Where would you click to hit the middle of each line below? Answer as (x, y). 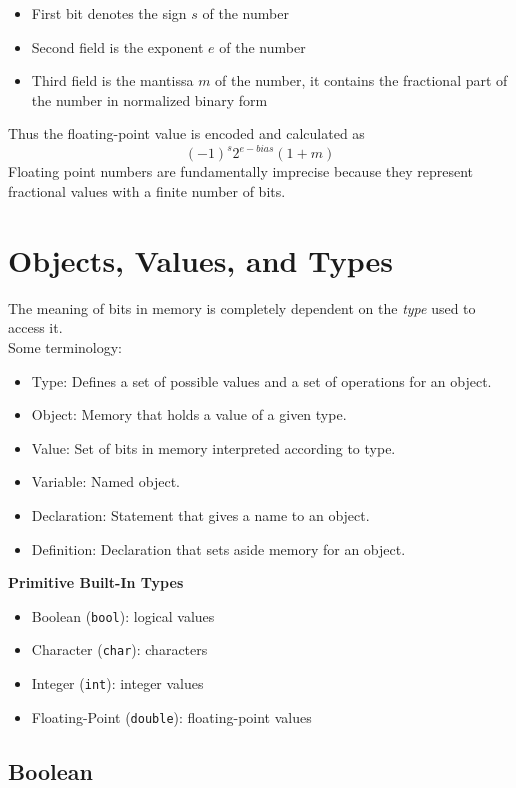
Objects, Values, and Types (200, 259)
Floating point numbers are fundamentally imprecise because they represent (241, 171)
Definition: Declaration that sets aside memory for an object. (218, 548)
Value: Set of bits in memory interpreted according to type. (213, 447)
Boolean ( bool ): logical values (123, 615)
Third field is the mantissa (112, 80)
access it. (35, 327)
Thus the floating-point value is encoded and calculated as (186, 133)
